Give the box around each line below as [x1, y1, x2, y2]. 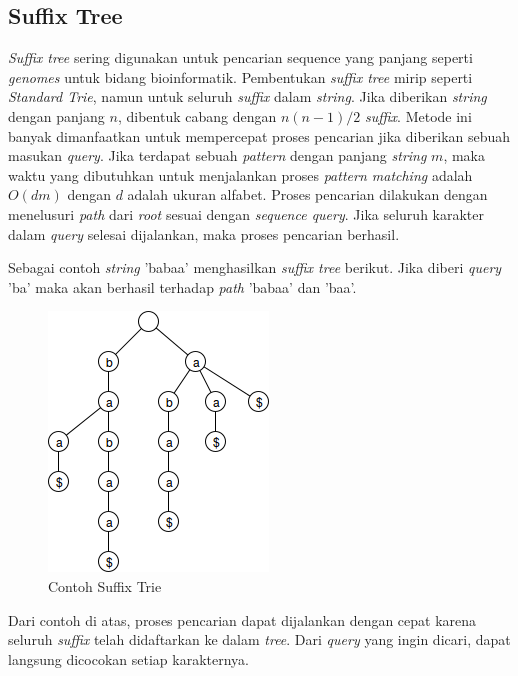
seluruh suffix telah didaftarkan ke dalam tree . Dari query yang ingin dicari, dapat [8, 629, 511, 650]
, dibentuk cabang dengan [117, 105, 277, 126]
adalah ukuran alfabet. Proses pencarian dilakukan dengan [127, 184, 488, 205]
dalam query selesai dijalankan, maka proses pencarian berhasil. [8, 223, 400, 244]
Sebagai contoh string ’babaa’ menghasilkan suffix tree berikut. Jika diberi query [8, 257, 502, 278]
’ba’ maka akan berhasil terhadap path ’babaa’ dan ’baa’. [8, 276, 357, 297]
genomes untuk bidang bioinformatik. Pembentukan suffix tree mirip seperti [8, 66, 473, 87]
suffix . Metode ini [365, 105, 472, 126]
